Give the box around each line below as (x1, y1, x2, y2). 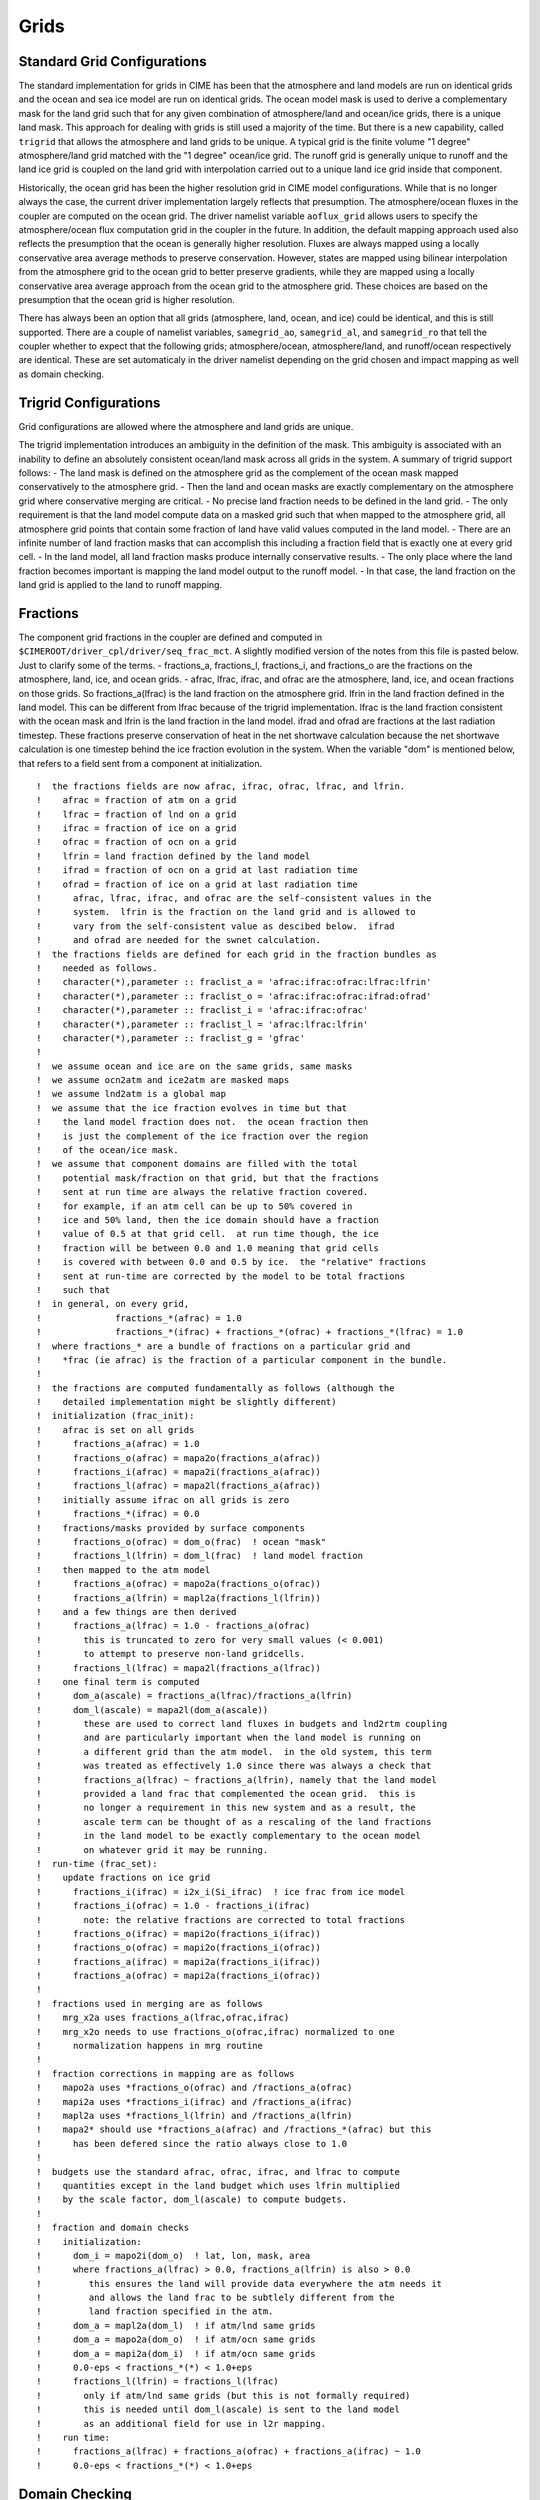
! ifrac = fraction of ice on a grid (36, 823, 237, 834)
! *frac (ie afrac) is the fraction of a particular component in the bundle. (36, 1354, 448, 1365)
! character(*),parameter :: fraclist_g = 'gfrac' (36, 1032, 305, 1044)
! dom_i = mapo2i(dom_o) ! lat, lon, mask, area (36, 2250, 311, 2261)
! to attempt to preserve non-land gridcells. (36, 1648, 305, 1660)
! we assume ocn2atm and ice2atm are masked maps (36, 1075, 290, 1086)
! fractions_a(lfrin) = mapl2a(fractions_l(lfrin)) (36, 1592, 322, 1604)
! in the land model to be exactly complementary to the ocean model (36, 1830, 422, 1842)
